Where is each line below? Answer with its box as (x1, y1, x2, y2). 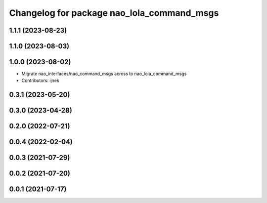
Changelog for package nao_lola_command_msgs (9, 7, 219, 18)
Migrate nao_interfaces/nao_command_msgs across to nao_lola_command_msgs (21, 71, 187, 77)
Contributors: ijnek (21, 78, 59, 83)
